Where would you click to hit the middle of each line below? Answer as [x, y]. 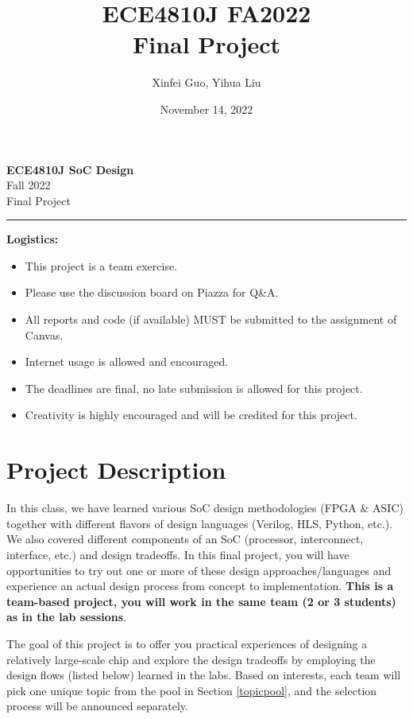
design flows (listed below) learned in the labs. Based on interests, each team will [204, 675]
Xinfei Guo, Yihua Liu [206, 82]
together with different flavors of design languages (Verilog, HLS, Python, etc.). [200, 523]
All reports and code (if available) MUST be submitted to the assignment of [211, 319]
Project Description [116, 470]
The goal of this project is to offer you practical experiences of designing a [187, 643]
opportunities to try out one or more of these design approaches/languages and [199, 570]
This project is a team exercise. [101, 265]
